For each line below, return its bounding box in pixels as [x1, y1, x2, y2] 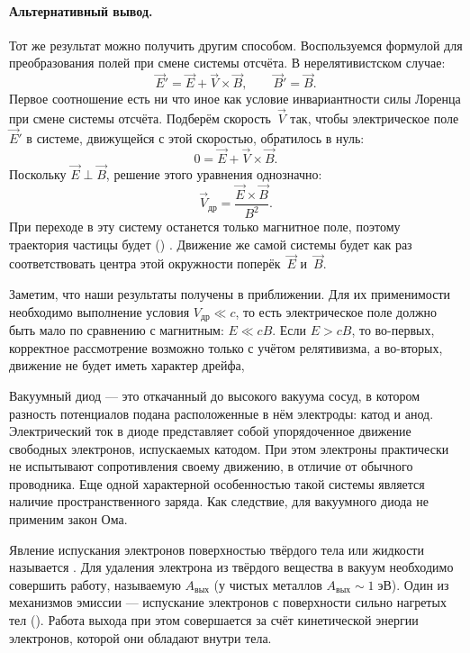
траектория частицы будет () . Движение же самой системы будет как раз [9, 234, 412, 253]
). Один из [391, 575, 449, 594]
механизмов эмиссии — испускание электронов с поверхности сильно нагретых [9, 593, 447, 612]
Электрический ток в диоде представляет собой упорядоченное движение [9, 422, 411, 440]
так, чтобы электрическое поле [290, 109, 459, 128]
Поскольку [9, 164, 67, 183]
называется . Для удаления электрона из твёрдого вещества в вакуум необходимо [9, 558, 454, 576]
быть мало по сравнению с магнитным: [9, 321, 224, 340]
